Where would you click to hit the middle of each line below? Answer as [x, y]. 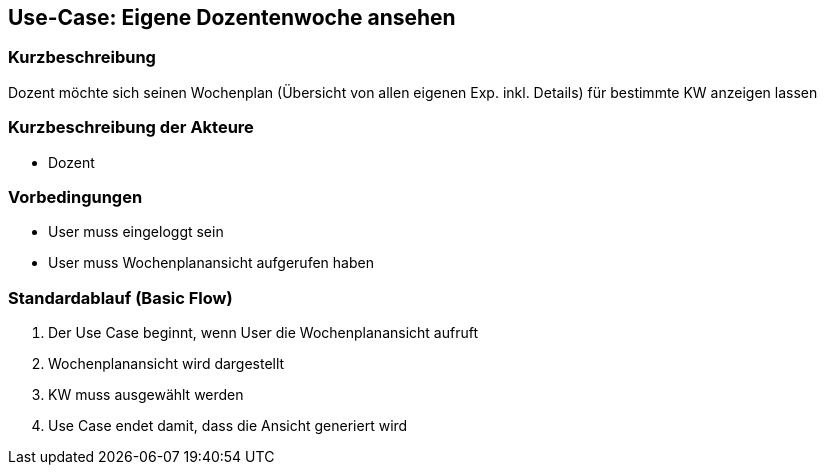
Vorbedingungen [75, 196]
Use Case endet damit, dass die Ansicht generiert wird [228, 426]
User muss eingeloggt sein [136, 232]
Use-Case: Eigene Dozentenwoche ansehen [232, 17]
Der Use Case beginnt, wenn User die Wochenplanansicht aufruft [263, 333]
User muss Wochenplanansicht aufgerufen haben [211, 263]
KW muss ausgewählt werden [146, 395]
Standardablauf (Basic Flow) [120, 297]
